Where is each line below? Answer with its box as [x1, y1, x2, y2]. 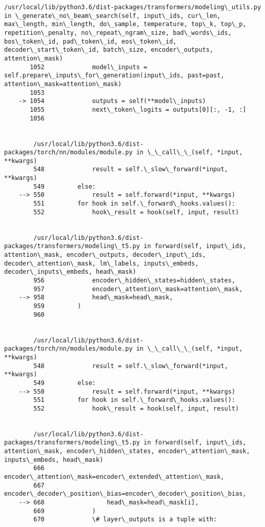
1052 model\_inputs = [30, 63, 148, 71]
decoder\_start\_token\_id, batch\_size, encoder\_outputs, [4, 46, 214, 54]
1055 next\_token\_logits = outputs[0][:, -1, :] [30, 106, 247, 113]
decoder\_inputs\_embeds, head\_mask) [4, 268, 136, 276]
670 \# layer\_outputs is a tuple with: [33, 516, 217, 523]
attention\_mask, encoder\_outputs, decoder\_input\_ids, [4, 251, 206, 259]
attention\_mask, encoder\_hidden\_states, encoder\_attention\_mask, [4, 448, 250, 455]
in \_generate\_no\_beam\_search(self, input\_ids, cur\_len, [4, 12, 221, 19]
